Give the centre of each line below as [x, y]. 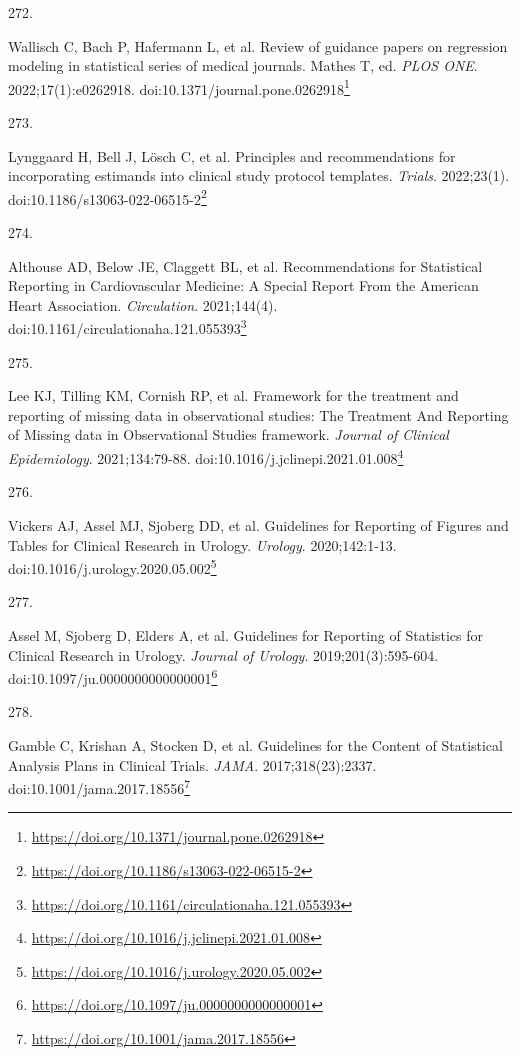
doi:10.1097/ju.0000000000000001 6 [113, 676]
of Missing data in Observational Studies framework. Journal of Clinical [228, 434]
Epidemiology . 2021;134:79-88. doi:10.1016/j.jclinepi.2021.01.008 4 [206, 456]
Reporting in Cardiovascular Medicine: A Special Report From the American [243, 285]
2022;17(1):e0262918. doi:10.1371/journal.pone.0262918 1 [179, 87]
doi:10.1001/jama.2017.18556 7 [99, 786]
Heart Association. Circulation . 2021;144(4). [143, 304]
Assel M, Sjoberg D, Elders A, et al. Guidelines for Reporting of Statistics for [246, 634]
